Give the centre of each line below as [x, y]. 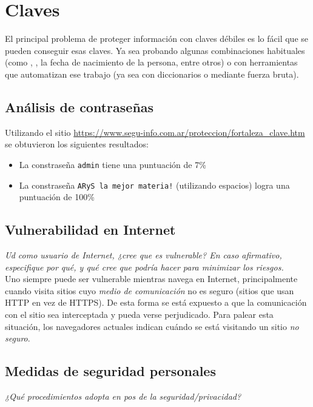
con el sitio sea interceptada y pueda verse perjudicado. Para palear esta [139, 314]
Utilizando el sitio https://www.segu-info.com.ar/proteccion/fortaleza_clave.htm [155, 132]
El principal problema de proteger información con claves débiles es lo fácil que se [157, 39]
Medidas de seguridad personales [110, 371]
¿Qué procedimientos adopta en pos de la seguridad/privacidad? [123, 396]
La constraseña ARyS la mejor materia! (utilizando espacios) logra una [154, 185]
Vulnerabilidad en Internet [90, 230]
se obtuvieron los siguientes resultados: [77, 144]
